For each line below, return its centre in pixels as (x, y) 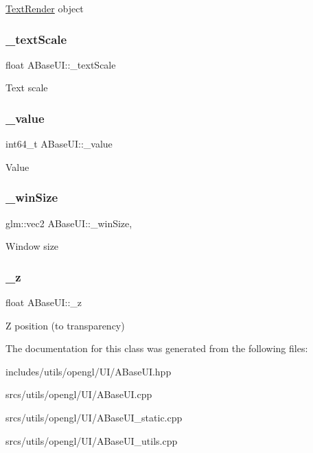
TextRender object (45, 8)
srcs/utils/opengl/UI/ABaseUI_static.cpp (94, 417)
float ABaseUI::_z (44, 302)
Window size (32, 246)
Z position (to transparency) (65, 325)
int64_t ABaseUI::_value (59, 144)
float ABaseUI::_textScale (61, 64)
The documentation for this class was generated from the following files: (157, 348)
